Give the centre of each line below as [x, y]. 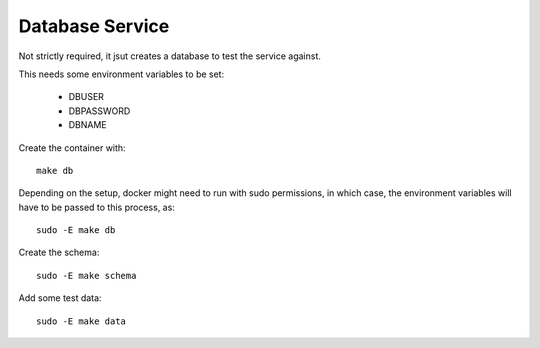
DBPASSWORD [99, 111]
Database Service [94, 26]
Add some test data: [60, 298]
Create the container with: [72, 147]
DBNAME [87, 125]
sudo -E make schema [86, 275]
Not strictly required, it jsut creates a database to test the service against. [170, 56]
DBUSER [86, 97]
